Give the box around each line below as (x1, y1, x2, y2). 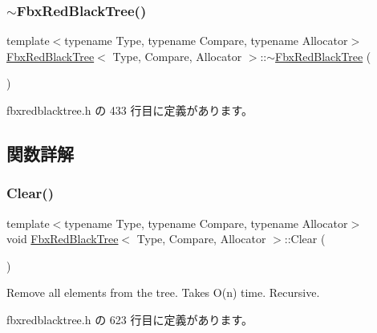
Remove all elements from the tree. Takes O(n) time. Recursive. (6, 284, 320, 301)
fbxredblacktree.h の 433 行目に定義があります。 (6, 102, 253, 118)
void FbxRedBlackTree (6, 230, 119, 247)
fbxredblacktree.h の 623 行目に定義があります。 (6, 311, 253, 327)
